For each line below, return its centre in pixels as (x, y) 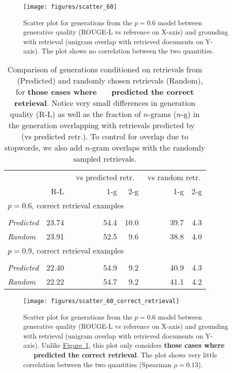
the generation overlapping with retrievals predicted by (101, 125)
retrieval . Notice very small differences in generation (105, 103)
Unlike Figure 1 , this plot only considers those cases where (133, 345)
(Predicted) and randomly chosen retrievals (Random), (110, 81)
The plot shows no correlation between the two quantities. (128, 51)
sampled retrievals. (105, 159)
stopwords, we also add (44, 148)
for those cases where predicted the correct (105, 92)
